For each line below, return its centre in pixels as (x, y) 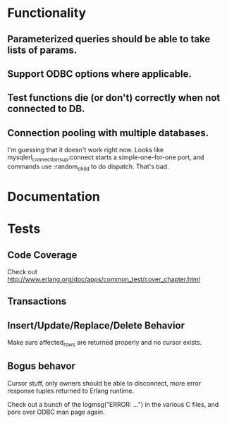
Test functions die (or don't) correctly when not (114, 98)
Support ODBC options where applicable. (99, 74)
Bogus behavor (42, 366)
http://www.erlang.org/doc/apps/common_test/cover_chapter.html (104, 279)
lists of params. (42, 50)
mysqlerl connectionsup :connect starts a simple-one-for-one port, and (106, 158)
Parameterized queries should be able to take (109, 39)
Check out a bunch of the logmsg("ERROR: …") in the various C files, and (113, 404)
